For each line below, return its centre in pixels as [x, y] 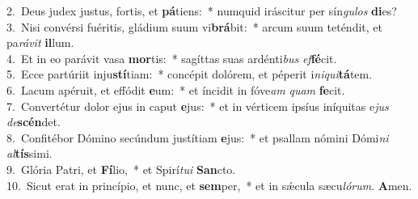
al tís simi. [30, 153]
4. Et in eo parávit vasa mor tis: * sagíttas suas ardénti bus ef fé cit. [172, 58]
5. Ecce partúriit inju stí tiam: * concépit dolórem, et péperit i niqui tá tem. [190, 74]
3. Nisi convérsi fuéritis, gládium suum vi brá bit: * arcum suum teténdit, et [194, 26]
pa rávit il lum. [40, 42]
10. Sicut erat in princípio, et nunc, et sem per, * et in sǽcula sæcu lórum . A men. [209, 185]
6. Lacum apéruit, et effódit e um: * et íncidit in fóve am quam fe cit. [176, 89]
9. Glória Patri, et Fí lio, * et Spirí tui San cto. [121, 169]
